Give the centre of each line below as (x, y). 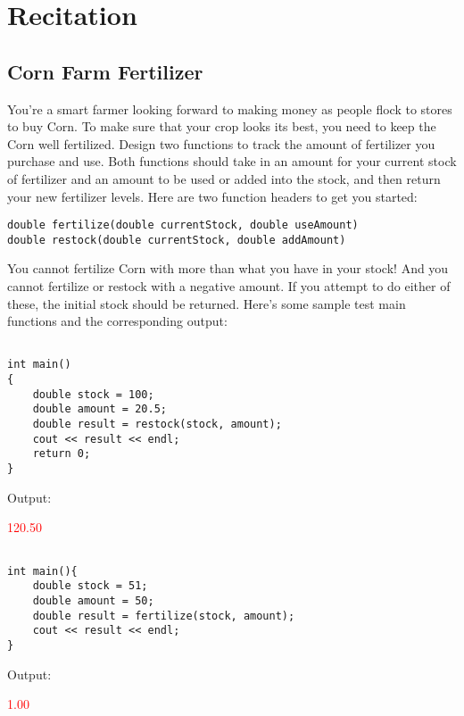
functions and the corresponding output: (117, 321)
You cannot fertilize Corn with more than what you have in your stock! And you (228, 268)
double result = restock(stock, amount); (157, 425)
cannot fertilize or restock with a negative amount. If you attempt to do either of (229, 286)
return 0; (62, 454)
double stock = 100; (93, 394)
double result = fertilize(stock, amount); (164, 616)
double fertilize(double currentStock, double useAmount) (183, 225)
